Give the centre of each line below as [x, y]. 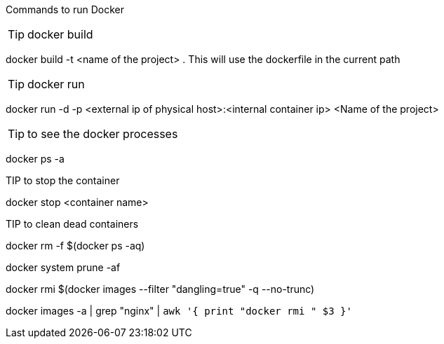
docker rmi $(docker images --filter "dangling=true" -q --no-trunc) [160, 289]
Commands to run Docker [65, 9]
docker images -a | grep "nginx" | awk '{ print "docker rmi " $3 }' [179, 311]
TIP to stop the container [63, 180]
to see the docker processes [103, 134]
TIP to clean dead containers [72, 224]
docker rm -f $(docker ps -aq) [75, 246]
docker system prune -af [63, 267]
